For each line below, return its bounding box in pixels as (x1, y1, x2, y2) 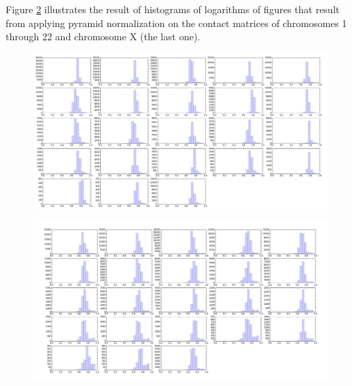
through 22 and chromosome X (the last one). (6, 29, 201, 44)
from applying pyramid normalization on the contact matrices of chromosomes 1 (6, 15, 347, 30)
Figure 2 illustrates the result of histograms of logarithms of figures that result (6, 2, 340, 16)
